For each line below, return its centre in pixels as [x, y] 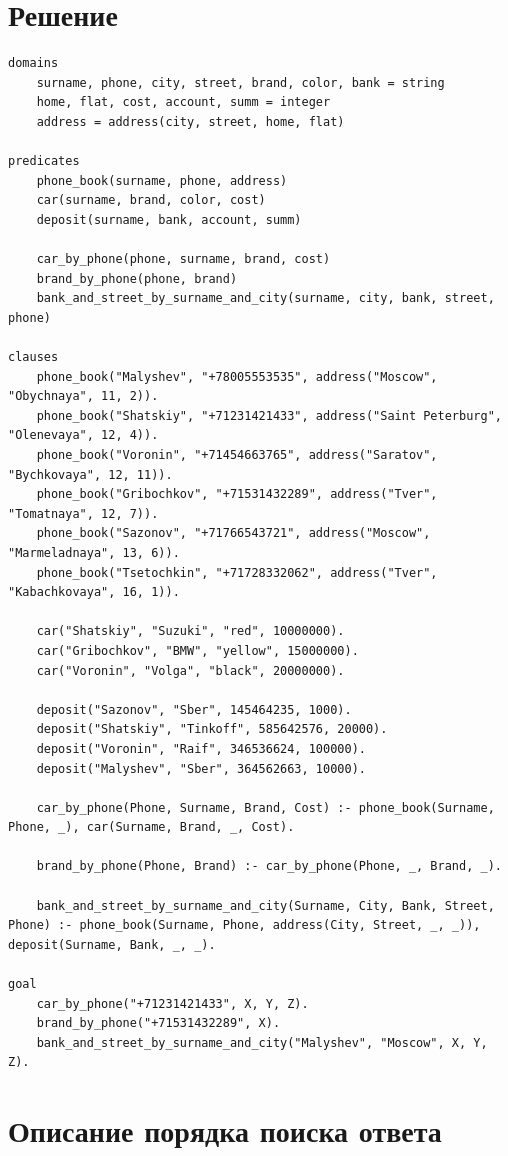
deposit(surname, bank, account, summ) [169, 219]
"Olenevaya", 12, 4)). [83, 435]
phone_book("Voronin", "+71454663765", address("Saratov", [237, 455]
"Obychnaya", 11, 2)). [83, 396]
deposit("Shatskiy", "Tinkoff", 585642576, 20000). [212, 729]
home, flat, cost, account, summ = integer [183, 102]
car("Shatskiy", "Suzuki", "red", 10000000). [190, 631]
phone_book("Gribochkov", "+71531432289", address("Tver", [237, 494]
